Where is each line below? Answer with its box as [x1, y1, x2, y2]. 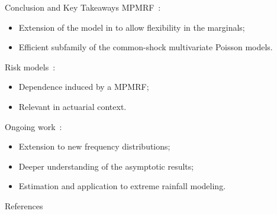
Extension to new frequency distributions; [18, 140, 170, 153]
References [5, 199, 43, 212]
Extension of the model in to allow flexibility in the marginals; [18, 21, 245, 33]
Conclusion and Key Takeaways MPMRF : [5, 1, 161, 13]
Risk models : [5, 60, 56, 73]
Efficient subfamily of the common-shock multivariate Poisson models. [18, 41, 273, 53]
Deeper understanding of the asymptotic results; [18, 160, 194, 172]
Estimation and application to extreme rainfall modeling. [18, 180, 226, 192]
